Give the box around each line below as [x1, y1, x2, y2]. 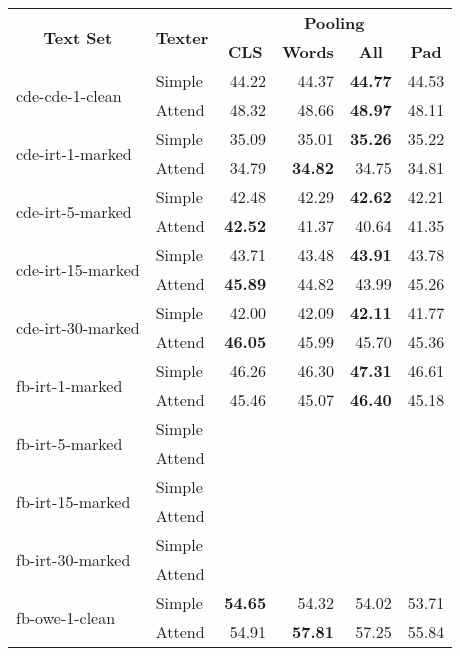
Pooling [303, 11, 365, 34]
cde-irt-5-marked [16, 199, 132, 223]
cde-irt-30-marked [16, 315, 140, 339]
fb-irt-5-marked [16, 431, 123, 455]
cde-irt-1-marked [16, 141, 132, 165]
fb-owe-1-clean [16, 605, 116, 629]
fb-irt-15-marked [16, 489, 131, 513]
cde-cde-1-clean [16, 83, 122, 107]
